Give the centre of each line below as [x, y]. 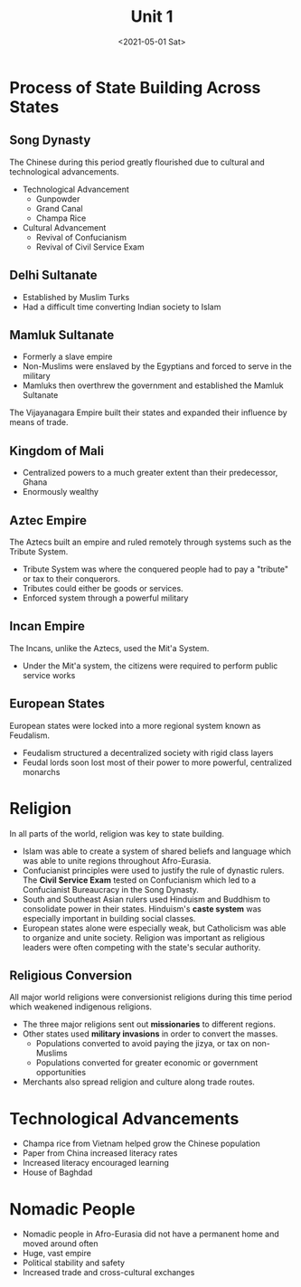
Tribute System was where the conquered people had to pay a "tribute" [155, 569]
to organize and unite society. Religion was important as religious [143, 937]
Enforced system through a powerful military [105, 598]
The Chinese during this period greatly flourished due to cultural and [137, 162]
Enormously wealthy [61, 492]
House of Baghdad [57, 1172]
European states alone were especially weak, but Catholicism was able [154, 928]
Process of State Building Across [135, 87]
